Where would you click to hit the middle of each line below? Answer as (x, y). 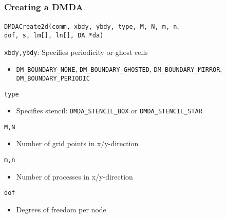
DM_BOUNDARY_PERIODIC (53, 78)
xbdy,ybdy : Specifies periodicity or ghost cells (76, 52)
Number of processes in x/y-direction (74, 176)
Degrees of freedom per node (61, 209)
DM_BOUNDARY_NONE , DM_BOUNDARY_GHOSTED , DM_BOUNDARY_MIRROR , (119, 69)
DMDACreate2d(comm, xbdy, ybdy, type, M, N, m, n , (92, 26)
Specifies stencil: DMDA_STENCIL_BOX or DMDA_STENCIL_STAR (109, 111)
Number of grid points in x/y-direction (77, 143)
